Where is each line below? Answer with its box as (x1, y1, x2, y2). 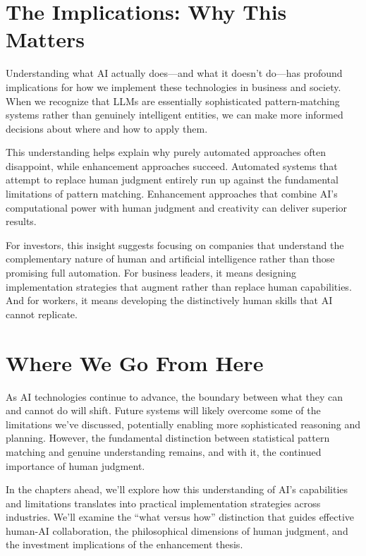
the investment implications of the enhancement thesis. (6, 537, 243, 552)
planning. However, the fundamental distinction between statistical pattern (6, 430, 330, 445)
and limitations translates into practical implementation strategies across (6, 495, 321, 510)
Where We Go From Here (6, 348, 264, 377)
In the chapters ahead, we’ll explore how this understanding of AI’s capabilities (6, 482, 348, 497)
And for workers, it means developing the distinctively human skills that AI (6, 293, 333, 308)
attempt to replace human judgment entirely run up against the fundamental (6, 172, 338, 187)
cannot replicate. (6, 306, 78, 321)
